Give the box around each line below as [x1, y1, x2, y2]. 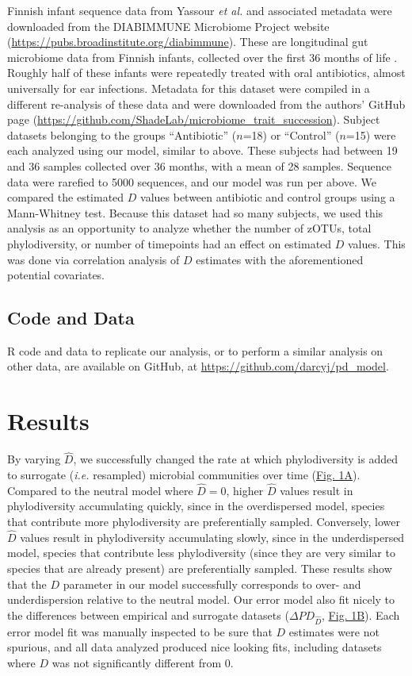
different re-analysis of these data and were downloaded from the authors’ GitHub [7, 95, 406, 112]
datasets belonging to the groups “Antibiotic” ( [7, 126, 237, 143]
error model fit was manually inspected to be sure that [7, 623, 273, 640]
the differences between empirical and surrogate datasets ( [7, 606, 289, 623]
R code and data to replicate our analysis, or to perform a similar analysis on [7, 342, 383, 359]
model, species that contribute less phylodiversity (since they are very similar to [7, 544, 395, 561]
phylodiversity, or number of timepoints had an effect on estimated [7, 235, 332, 252]
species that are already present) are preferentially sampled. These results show [7, 560, 392, 577]
